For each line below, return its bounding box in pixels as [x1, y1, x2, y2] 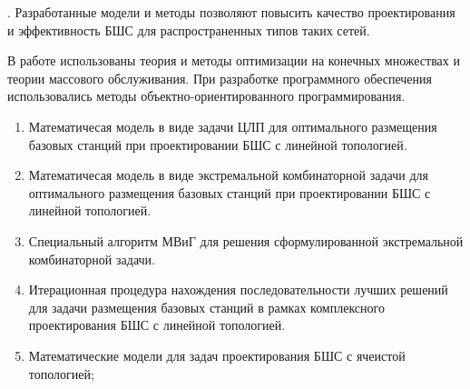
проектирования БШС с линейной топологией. [28, 315, 286, 334]
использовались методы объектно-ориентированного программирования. [7, 86, 406, 105]
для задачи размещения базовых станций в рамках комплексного [28, 297, 385, 316]
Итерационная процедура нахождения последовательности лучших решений [28, 280, 448, 299]
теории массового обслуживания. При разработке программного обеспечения [7, 68, 432, 87]
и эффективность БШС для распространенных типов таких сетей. [7, 20, 370, 39]
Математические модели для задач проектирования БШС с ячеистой [28, 345, 406, 364]
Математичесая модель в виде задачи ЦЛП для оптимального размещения [28, 116, 437, 135]
